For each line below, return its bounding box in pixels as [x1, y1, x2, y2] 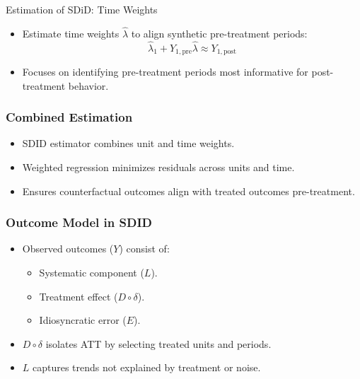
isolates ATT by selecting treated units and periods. [45, 336, 272, 351]
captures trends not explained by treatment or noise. [33, 360, 261, 375]
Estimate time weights [22, 25, 120, 40]
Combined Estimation [6, 108, 133, 126]
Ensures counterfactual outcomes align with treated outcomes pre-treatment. [22, 183, 355, 198]
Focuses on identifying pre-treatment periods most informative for [22, 64, 308, 79]
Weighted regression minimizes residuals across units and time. [22, 160, 295, 175]
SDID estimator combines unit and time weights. [22, 136, 235, 151]
